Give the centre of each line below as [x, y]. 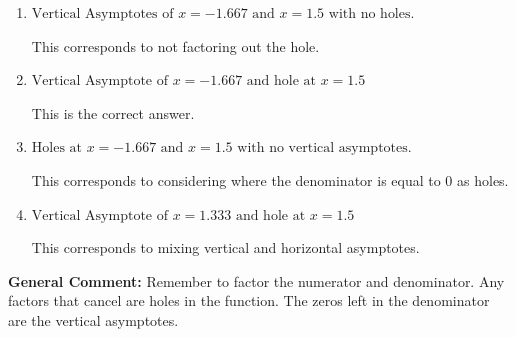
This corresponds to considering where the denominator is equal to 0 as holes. [270, 179]
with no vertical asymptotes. [324, 148]
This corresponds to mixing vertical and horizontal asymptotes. [225, 247]
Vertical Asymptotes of [102, 14]
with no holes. [371, 14]
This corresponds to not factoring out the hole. [175, 45]
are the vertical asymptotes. [93, 319]
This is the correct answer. [113, 112]
